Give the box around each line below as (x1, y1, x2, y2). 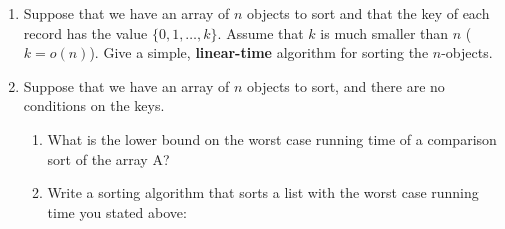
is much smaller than (320, 22, 449, 43)
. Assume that (217, 22, 304, 43)
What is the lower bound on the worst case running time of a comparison (47, 128, 497, 149)
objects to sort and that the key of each (247, 3, 490, 23)
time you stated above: (47, 201, 187, 222)
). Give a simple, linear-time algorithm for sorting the (89, 42, 429, 63)
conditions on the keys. (23, 95, 165, 116)
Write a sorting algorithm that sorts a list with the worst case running (47, 182, 479, 203)
